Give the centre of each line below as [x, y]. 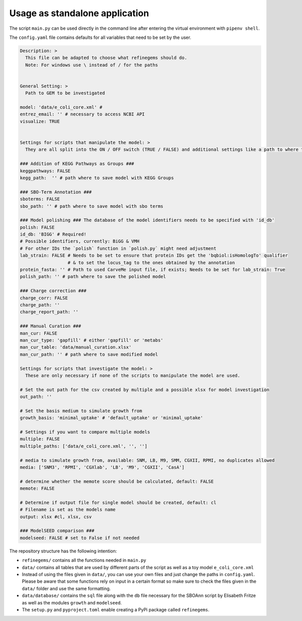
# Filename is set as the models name [68, 510]
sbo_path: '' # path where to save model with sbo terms [92, 206]
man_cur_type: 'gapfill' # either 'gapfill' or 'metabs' [92, 340]
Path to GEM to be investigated [65, 93]
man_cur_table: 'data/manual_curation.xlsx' [76, 347]
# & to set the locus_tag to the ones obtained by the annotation [151, 263]
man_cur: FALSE [39, 333]
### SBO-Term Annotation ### [56, 192]
